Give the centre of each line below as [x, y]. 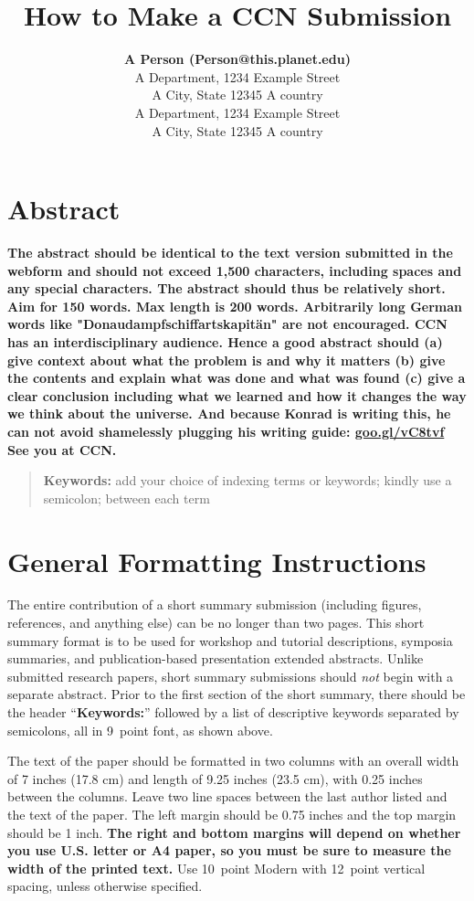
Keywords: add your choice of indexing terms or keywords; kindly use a [248, 480]
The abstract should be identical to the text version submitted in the [230, 253]
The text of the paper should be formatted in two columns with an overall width [233, 761]
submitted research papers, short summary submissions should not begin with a [231, 676]
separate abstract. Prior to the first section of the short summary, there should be [237, 694]
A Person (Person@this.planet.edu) [237, 59]
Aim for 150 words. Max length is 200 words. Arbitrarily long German [235, 306]
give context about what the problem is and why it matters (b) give [226, 360]
